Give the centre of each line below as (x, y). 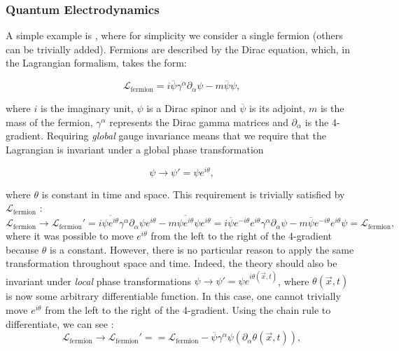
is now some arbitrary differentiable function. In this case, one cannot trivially (173, 296)
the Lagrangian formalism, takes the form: (96, 63)
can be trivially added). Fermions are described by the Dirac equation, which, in (178, 49)
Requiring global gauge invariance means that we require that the (187, 136)
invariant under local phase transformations (98, 281)
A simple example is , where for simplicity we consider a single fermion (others (174, 35)
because (22, 249)
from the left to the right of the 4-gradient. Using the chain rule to (188, 310)
